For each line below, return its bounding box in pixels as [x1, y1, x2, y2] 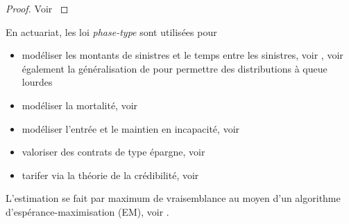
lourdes [22, 75, 53, 89]
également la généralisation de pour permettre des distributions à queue [22, 61, 327, 75]
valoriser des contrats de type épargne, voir [22, 144, 205, 159]
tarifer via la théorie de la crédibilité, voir [22, 167, 199, 182]
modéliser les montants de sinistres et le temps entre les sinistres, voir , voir [22, 48, 343, 62]
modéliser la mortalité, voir [22, 97, 138, 112]
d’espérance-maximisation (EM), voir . [6, 204, 169, 218]
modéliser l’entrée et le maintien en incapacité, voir [22, 121, 240, 136]
